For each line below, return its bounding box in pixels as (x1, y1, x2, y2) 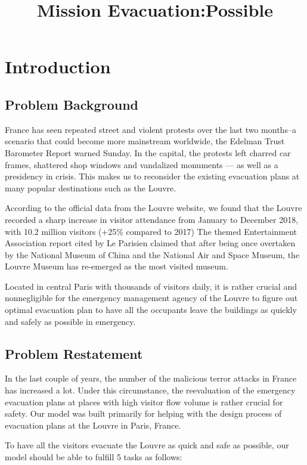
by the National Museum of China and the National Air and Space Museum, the (5, 248, 300, 261)
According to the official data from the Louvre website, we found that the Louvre (5, 201, 302, 214)
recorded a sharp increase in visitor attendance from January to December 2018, (5, 213, 299, 225)
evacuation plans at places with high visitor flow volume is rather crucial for (5, 395, 283, 408)
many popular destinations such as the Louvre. (5, 181, 176, 194)
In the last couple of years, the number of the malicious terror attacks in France (5, 372, 297, 385)
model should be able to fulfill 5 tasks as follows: (5, 451, 182, 463)
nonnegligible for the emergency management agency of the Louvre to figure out (5, 292, 298, 304)
